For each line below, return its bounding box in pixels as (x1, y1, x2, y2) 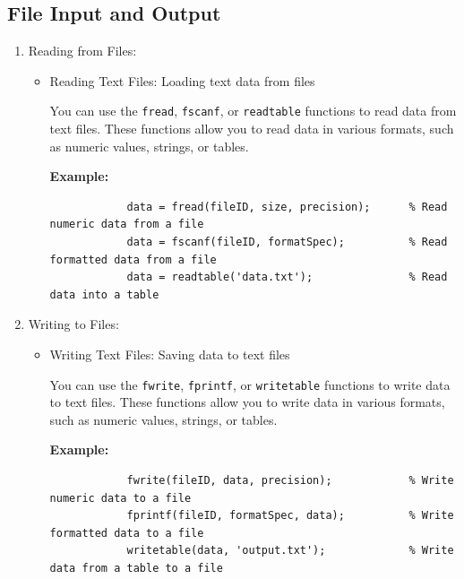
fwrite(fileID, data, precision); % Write (126, 474, 454, 488)
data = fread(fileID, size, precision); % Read (126, 200, 448, 213)
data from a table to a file (49, 561, 223, 575)
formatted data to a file (49, 526, 204, 540)
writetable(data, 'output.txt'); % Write (126, 544, 454, 557)
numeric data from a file (49, 218, 204, 231)
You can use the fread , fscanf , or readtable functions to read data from (49, 101, 457, 120)
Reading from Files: (28, 41, 137, 60)
